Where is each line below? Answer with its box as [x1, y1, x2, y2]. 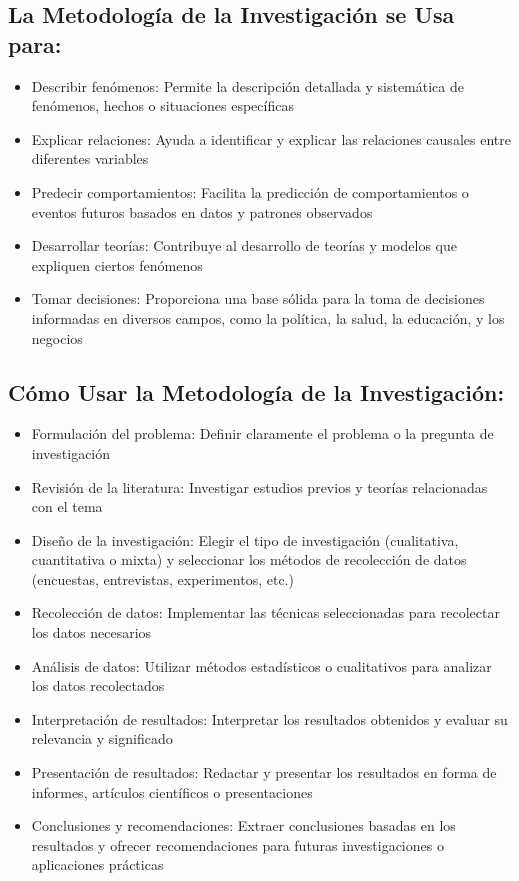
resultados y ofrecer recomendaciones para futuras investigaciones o [31, 834, 444, 855]
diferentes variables [31, 148, 149, 169]
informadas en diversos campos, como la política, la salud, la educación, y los [31, 307, 505, 328]
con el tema [31, 496, 103, 517]
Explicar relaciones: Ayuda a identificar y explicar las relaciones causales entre [31, 128, 511, 149]
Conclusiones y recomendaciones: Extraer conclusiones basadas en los [31, 815, 456, 836]
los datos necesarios [31, 622, 152, 643]
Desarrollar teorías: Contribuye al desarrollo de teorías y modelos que [31, 235, 457, 256]
